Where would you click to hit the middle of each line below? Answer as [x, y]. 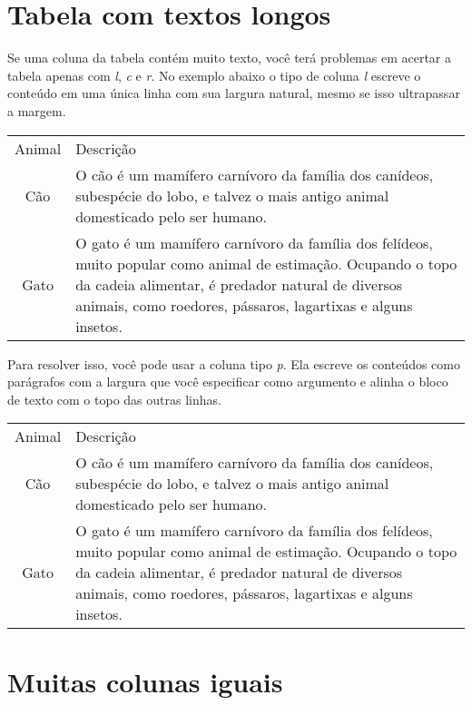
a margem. [37, 110]
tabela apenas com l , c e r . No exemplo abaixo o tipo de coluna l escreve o [214, 75]
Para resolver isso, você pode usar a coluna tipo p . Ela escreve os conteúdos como [234, 363]
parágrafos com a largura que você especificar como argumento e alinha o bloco [228, 382]
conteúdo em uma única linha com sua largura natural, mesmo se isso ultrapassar [234, 93]
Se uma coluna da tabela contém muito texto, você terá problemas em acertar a [230, 58]
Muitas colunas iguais [145, 682]
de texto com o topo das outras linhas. [114, 399]
